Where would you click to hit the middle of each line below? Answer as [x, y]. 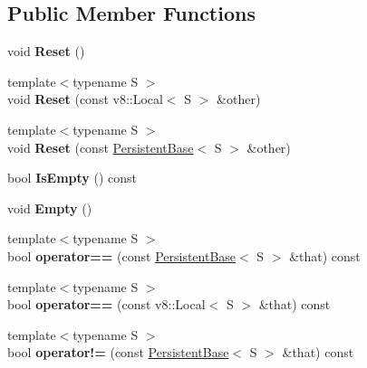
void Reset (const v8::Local [85, 99]
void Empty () [50, 208]
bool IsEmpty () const [72, 178]
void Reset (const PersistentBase [101, 147]
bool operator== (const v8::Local [106, 304]
